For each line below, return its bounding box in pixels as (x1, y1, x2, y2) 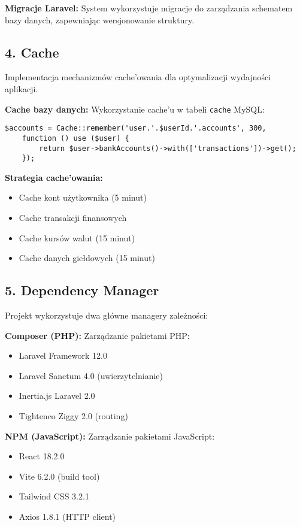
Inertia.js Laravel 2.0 (19, 389, 95, 402)
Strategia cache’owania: (5, 171, 103, 183)
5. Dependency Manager (5, 281, 159, 299)
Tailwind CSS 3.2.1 (19, 490, 89, 502)
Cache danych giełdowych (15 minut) (19, 252, 155, 264)
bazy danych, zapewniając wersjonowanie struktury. (5, 13, 195, 26)
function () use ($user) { (22, 134, 129, 143)
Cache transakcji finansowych (19, 211, 127, 224)
